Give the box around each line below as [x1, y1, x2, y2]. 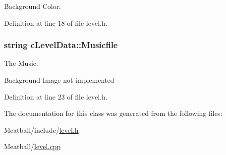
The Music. [4, 58, 38, 68]
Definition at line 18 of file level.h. [4, 17, 108, 28]
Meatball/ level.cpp [4, 141, 60, 152]
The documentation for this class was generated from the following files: [4, 108, 223, 118]
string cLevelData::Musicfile [4, 39, 118, 51]
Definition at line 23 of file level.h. [4, 91, 108, 102]
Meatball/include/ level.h [4, 124, 79, 135]
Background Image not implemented [4, 75, 114, 85]
